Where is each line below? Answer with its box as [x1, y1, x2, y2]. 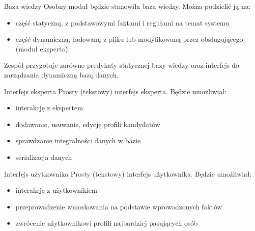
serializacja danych [15, 152, 72, 162]
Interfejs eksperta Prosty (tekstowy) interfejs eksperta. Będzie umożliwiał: [4, 86, 227, 96]
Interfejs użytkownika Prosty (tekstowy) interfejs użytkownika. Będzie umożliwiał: [4, 168, 252, 179]
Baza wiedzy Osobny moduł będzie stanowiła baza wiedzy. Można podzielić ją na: [4, 1, 251, 11]
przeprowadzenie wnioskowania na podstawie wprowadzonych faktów [15, 201, 222, 211]
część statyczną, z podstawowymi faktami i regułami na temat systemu [15, 17, 229, 27]
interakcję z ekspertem [15, 103, 83, 113]
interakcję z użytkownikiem [15, 185, 97, 195]
